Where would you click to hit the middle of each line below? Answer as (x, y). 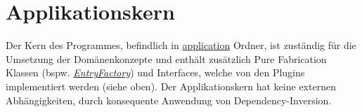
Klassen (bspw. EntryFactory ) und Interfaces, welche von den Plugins (155, 72)
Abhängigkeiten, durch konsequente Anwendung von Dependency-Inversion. (169, 100)
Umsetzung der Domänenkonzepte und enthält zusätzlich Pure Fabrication (166, 58)
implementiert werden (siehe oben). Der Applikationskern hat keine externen (171, 86)
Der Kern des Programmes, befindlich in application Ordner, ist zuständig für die (181, 45)
